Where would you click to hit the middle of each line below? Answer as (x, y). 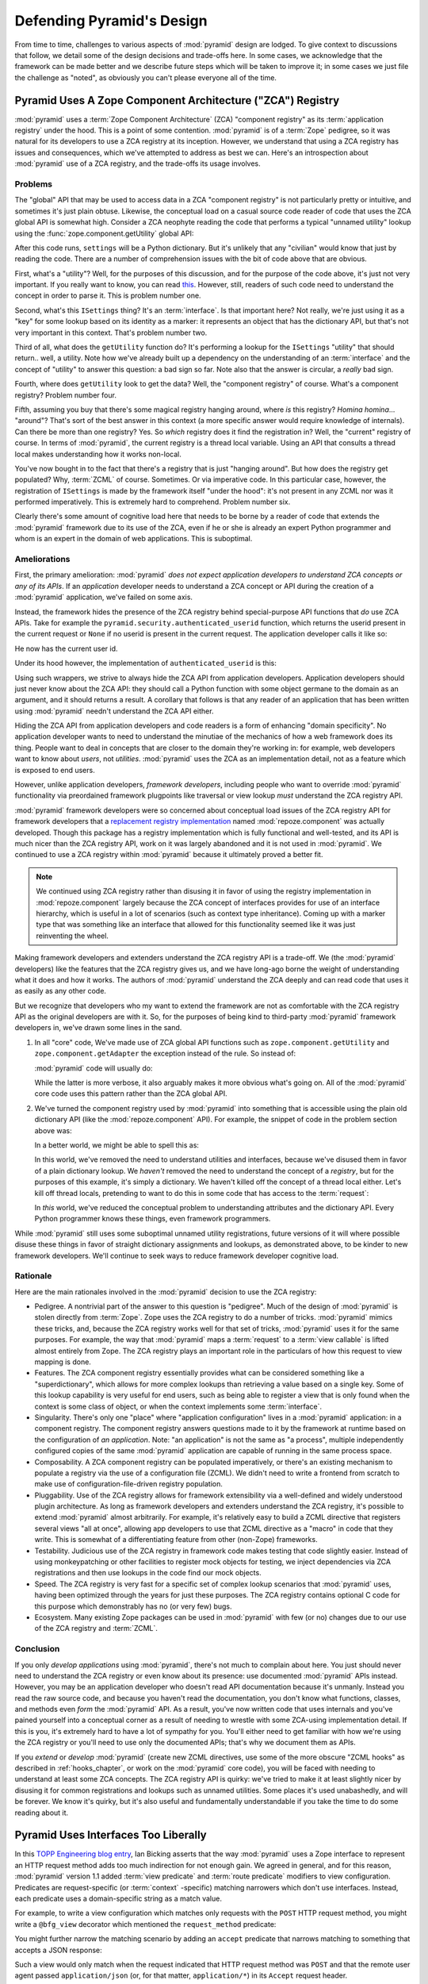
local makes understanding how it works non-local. (98, 454)
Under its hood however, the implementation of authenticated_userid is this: (145, 663)
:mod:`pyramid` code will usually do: (94, 1068)
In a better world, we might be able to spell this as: (117, 1145)
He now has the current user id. (66, 648)
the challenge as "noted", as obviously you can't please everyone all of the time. (146, 77)
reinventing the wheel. (72, 936)
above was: (53, 1130)
